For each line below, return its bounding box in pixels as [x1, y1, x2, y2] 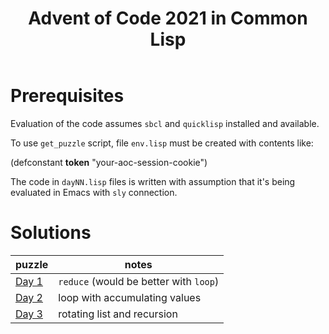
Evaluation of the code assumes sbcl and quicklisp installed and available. [10, 117, 320, 129]
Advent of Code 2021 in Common [28, 7, 308, 30]
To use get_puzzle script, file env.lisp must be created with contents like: [10, 137, 314, 149]
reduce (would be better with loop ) [58, 274, 220, 288]
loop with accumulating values [58, 290, 202, 304]
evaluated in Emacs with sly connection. [10, 186, 178, 198]
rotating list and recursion [58, 307, 178, 321]
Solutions [10, 222, 92, 244]
